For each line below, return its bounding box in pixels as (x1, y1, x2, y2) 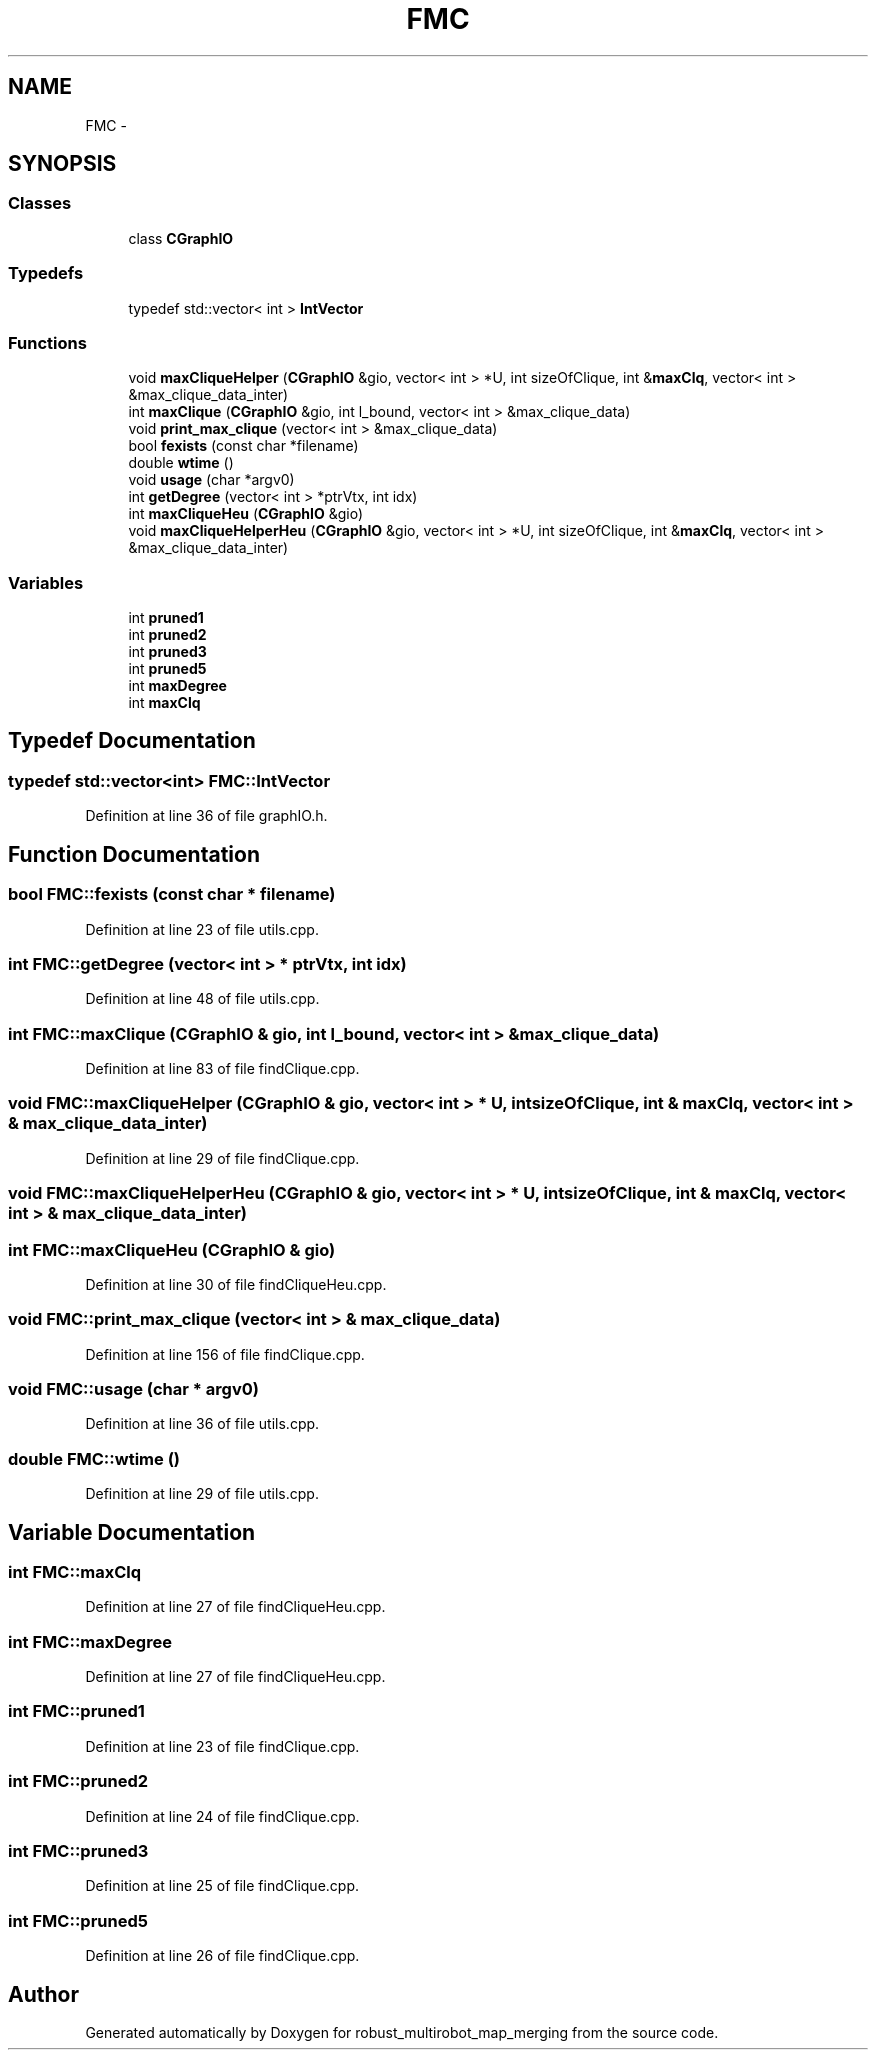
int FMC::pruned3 (8, 1840, 149, 1861)
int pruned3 (128, 643, 207, 661)
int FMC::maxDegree (8, 1631, 172, 1652)
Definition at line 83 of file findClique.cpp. (85, 1060, 360, 1077)
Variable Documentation (8, 1519, 256, 1545)
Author (8, 1981, 79, 2007)
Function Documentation (8, 841, 260, 867)
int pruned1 (128, 609, 204, 627)
